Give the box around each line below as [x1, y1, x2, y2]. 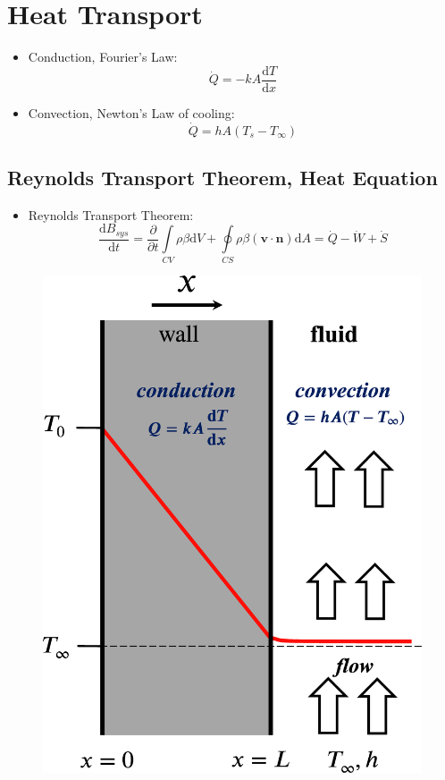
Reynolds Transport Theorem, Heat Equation [7, 163, 438, 191]
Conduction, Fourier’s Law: [28, 47, 178, 66]
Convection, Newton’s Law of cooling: [28, 103, 235, 122]
